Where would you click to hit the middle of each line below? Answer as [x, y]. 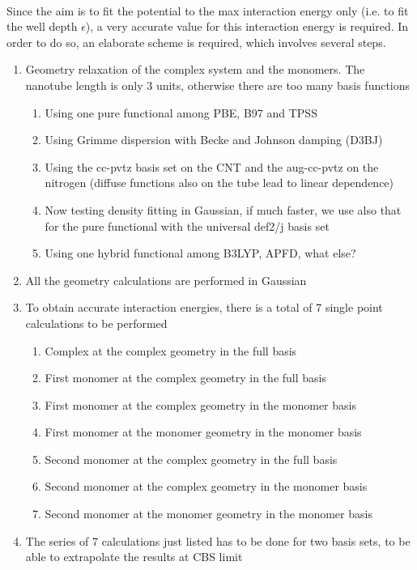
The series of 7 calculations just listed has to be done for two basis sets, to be [218, 540]
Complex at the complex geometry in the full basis [171, 350]
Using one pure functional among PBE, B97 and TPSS [181, 112]
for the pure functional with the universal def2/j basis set [187, 225]
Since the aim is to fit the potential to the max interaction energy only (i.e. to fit [208, 10]
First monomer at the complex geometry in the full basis [186, 378]
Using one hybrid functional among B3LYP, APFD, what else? [200, 253]
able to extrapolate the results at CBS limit [134, 557]
